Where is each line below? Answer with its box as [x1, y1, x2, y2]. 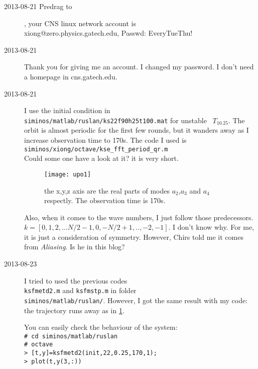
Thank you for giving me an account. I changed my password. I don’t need [24, 61, 254, 72]
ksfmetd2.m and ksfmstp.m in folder [24, 285, 137, 296]
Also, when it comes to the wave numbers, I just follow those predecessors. [24, 212, 253, 222]
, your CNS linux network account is [24, 18, 136, 28]
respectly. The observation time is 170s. [44, 195, 166, 206]
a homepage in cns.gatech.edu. [24, 71, 117, 81]
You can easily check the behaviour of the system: [24, 322, 178, 332]
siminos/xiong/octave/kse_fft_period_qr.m [24, 145, 168, 153]
